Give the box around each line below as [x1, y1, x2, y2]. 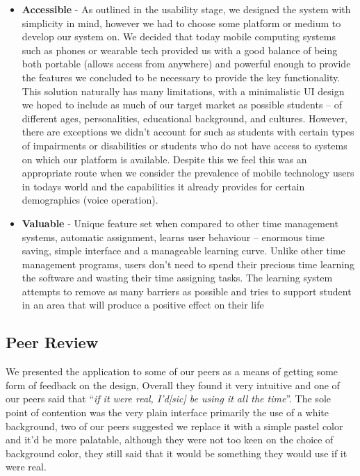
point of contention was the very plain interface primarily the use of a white [6, 405, 329, 420]
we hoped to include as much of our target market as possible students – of [22, 97, 343, 112]
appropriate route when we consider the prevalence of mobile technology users [22, 165, 354, 180]
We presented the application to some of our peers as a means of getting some [6, 364, 338, 379]
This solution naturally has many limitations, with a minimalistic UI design [22, 83, 345, 98]
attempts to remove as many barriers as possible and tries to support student [22, 284, 352, 298]
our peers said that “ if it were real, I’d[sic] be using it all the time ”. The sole [6, 391, 331, 406]
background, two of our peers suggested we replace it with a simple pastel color [6, 418, 343, 433]
